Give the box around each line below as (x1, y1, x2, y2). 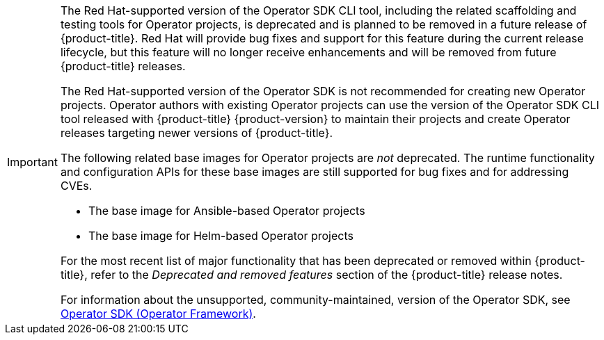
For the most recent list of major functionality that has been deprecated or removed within (60, 254, 532, 268)
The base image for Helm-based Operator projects (88, 229, 353, 243)
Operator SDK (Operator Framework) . (60, 307, 256, 321)
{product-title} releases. (60, 59, 186, 73)
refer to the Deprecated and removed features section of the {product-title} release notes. (90, 268, 563, 282)
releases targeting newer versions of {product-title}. (60, 126, 333, 140)
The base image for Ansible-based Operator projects (88, 204, 365, 218)
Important (7, 155, 58, 169)
